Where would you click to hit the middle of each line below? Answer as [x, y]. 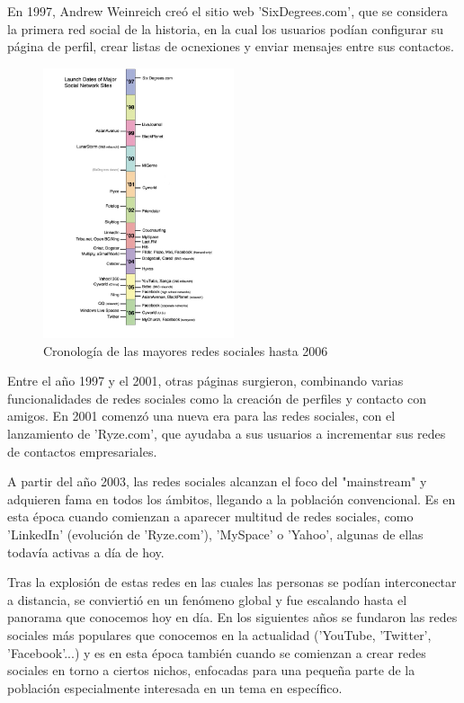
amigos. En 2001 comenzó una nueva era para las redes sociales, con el [201, 416]
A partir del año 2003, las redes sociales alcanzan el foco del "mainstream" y [217, 481]
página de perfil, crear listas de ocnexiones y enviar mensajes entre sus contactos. [231, 46]
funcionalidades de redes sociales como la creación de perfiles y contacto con [217, 398]
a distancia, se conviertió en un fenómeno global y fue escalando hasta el [207, 599]
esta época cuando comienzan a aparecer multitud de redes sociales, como [210, 516]
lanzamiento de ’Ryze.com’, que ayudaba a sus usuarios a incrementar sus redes [227, 433]
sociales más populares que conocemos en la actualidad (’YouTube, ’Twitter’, [219, 634]
